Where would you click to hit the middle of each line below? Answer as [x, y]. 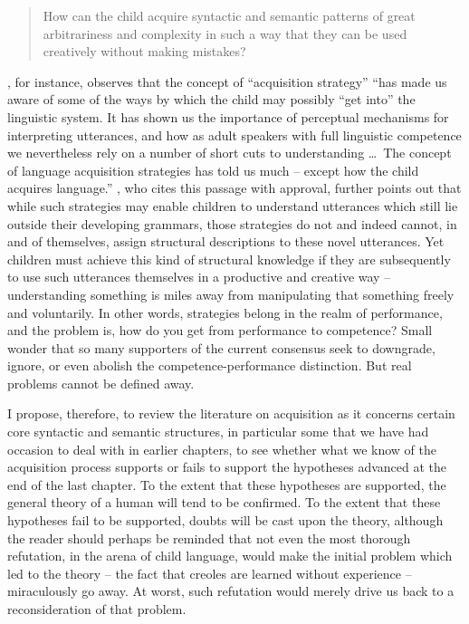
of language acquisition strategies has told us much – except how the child [213, 170]
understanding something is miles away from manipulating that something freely [231, 294]
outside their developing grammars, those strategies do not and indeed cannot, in [232, 223]
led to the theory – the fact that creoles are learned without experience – [210, 573]
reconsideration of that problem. [97, 609]
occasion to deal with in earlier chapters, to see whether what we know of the [222, 449]
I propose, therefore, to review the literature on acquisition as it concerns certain [231, 413]
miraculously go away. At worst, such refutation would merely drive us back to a [231, 591]
